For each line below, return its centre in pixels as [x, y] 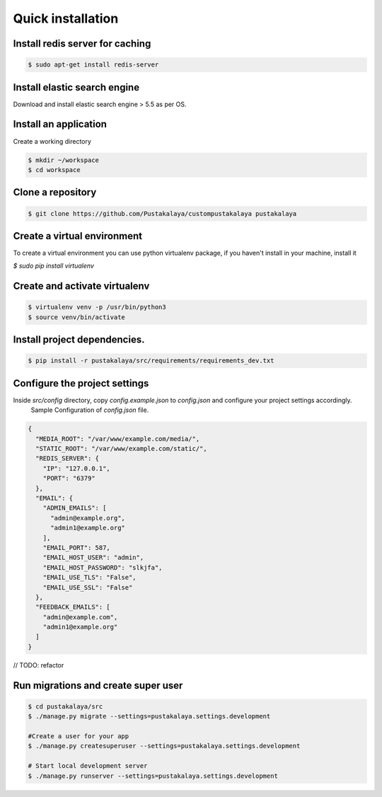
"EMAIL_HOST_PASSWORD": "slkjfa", [103, 567]
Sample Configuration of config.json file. [90, 410]
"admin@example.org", [88, 518]
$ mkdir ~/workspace [63, 160]
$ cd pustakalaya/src [65, 706]
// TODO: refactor [39, 665]
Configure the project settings [81, 383]
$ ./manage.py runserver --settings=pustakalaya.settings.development [153, 776]
